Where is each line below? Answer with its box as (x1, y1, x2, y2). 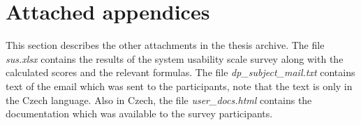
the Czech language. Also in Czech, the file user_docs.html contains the (6, 92, 312, 107)
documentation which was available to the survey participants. (6, 106, 273, 121)
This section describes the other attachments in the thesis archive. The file (6, 38, 325, 52)
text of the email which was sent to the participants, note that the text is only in (6, 78, 353, 93)
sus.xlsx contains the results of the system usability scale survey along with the (6, 51, 344, 66)
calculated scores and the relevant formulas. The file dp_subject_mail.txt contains (6, 65, 355, 80)
